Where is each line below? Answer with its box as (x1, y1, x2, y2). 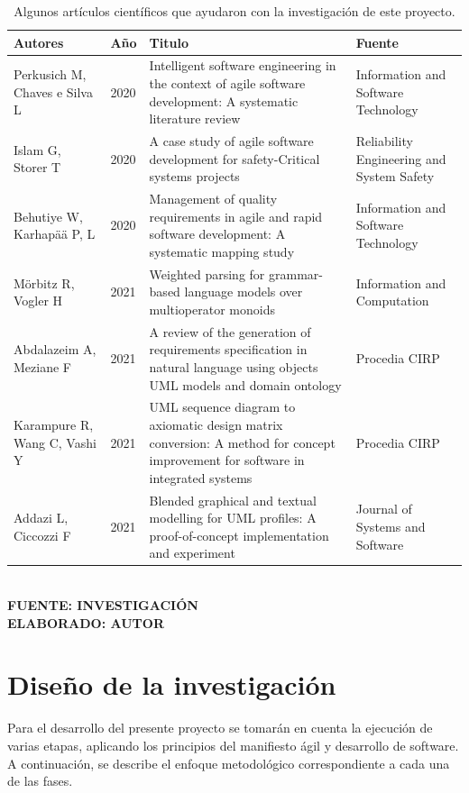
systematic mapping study (149, 242, 295, 260)
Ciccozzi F (14, 525, 71, 544)
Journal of (355, 499, 412, 518)
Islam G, (14, 140, 61, 159)
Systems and (355, 516, 426, 535)
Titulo (149, 32, 189, 51)
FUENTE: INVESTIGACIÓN (7, 596, 198, 615)
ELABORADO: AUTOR (7, 613, 164, 632)
